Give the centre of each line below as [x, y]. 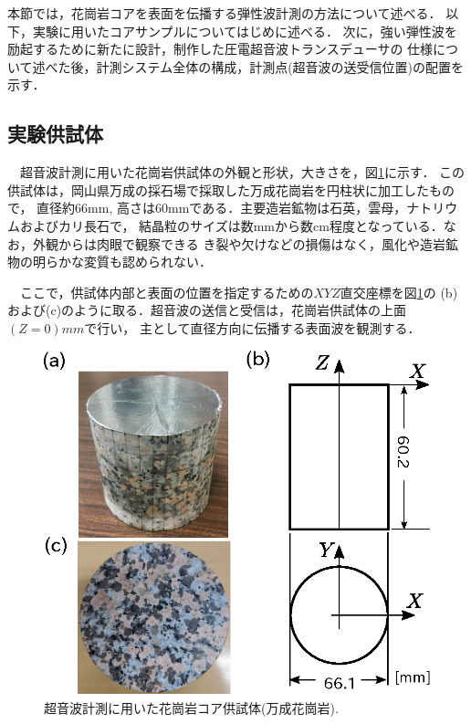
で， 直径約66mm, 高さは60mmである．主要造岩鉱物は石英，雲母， [207, 208]
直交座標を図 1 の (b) [399, 292]
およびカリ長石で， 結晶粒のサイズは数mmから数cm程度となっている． [231, 225]
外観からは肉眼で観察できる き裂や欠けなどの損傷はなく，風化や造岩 [239, 243]
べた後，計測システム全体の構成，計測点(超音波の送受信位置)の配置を [255, 66]
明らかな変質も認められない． [122, 262]
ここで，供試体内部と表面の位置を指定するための [167, 292]
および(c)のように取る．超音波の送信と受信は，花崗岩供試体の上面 [207, 310]
